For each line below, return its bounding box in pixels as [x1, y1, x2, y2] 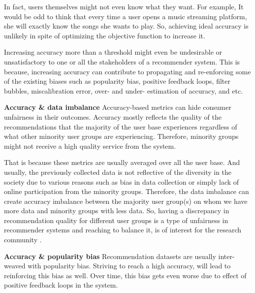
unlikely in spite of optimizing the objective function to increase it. [4, 30, 205, 40]
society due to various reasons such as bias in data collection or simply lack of [4, 176, 239, 187]
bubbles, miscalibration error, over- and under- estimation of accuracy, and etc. [4, 85, 243, 96]
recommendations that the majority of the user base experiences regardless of [4, 121, 237, 131]
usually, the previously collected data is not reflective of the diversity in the [4, 166, 232, 177]
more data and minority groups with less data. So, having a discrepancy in [4, 205, 229, 216]
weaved [4, 260, 26, 271]
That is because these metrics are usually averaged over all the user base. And [4, 157, 240, 167]
